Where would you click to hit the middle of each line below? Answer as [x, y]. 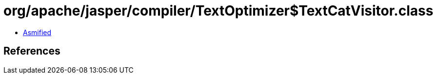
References [32, 51]
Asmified [37, 32]
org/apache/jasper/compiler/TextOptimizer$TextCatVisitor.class [218, 11]
